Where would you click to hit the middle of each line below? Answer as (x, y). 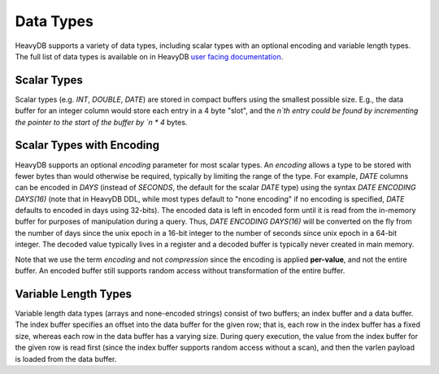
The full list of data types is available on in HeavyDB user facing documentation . (149, 56)
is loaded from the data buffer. (66, 359)
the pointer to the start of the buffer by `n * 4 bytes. (101, 122)
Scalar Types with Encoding (87, 145)
